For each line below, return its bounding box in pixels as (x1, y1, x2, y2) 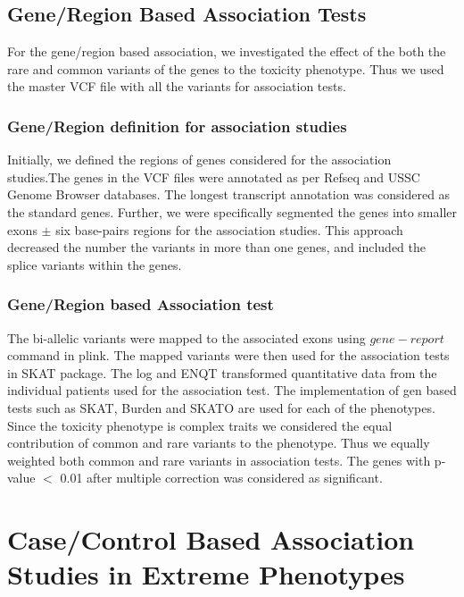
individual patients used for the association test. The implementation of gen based (7, 381, 457, 399)
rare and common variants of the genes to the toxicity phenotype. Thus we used (7, 59, 444, 78)
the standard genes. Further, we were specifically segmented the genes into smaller (7, 202, 458, 221)
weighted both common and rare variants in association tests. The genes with (7, 450, 431, 469)
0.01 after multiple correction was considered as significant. (60, 468, 383, 487)
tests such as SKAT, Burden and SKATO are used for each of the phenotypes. (7, 398, 435, 416)
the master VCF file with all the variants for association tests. (7, 77, 346, 96)
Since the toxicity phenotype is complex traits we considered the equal (7, 416, 393, 434)
